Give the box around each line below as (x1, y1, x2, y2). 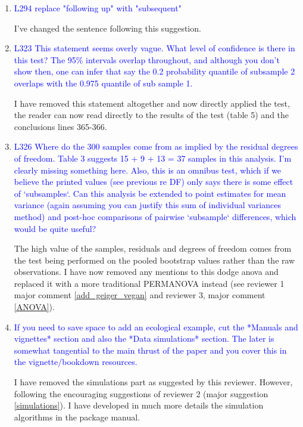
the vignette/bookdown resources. (14, 355, 138, 368)
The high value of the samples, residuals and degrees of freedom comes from (14, 242, 292, 255)
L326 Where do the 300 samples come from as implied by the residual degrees (14, 140, 298, 153)
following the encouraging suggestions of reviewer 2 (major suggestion (14, 387, 268, 400)
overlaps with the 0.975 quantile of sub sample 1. (14, 76, 193, 89)
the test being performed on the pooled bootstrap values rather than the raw (14, 253, 295, 266)
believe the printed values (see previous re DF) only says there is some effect (14, 175, 293, 188)
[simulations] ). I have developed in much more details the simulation (14, 399, 264, 411)
